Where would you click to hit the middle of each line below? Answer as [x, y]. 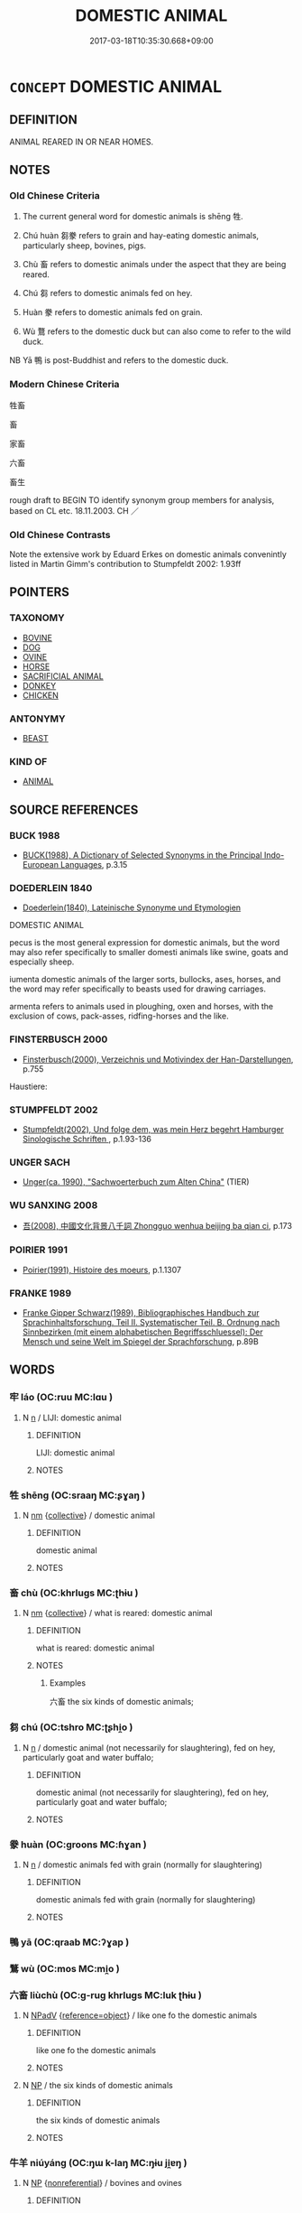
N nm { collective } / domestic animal [89, 1516]
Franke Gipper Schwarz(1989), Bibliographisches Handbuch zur [141, 1313]
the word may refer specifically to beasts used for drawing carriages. [137, 989]
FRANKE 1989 [41, 1293]
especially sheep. [42, 962]
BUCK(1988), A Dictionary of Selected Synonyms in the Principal [142, 855]
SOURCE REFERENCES [74, 809]
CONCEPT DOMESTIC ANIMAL [116, 86]
